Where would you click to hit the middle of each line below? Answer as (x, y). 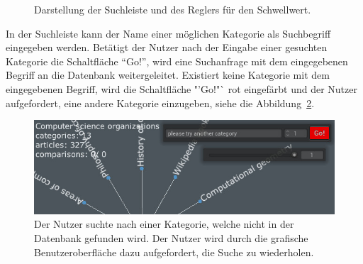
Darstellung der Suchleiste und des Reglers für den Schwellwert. (173, 9)
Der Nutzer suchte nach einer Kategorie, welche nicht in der (164, 224)
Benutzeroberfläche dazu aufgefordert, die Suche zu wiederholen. (174, 252)
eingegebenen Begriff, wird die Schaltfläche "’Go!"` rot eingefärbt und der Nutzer (181, 88)
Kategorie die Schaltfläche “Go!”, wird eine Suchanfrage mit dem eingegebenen (177, 61)
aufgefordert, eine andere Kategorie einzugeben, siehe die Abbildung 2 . (160, 103)
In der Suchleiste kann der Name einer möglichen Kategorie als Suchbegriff (168, 33)
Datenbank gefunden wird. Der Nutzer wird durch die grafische (171, 238)
